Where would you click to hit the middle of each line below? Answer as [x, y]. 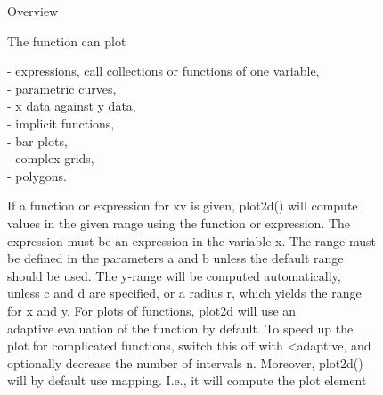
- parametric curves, [62, 88]
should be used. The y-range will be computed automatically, [174, 275]
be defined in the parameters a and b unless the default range [175, 258]
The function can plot [67, 41]
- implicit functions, [61, 123]
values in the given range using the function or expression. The [179, 222]
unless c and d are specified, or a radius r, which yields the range [184, 293]
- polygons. [37, 175]
